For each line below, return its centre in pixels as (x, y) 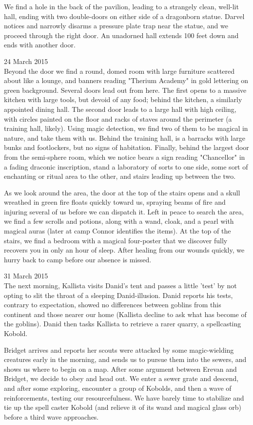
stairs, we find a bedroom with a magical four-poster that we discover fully (116, 240)
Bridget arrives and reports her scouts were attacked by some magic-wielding (119, 350)
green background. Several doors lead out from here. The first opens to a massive (125, 90)
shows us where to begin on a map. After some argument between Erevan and (120, 369)
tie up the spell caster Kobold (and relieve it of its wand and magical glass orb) (123, 407)
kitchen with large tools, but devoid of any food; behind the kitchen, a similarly (123, 99)
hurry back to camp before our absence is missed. (78, 259)
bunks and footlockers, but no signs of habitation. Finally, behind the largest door (126, 147)
